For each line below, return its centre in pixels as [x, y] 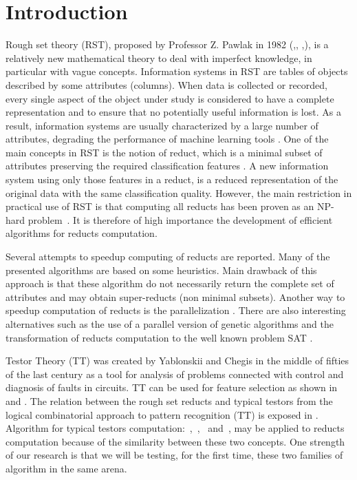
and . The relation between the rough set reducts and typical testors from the [169, 400]
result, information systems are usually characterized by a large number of [162, 125]
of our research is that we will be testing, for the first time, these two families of [174, 455]
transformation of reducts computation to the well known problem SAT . [159, 337]
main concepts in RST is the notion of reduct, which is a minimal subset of [164, 152]
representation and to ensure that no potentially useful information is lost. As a [173, 112]
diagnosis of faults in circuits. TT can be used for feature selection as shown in [172, 387]
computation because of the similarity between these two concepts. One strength [175, 441]
